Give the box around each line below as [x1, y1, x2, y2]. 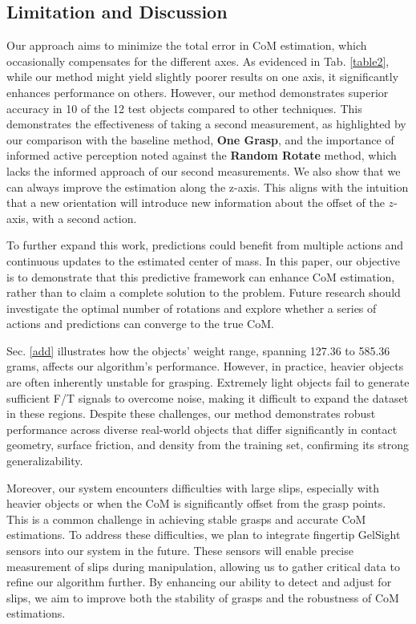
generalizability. [6, 452, 83, 469]
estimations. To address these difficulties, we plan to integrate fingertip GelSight [6, 526, 401, 543]
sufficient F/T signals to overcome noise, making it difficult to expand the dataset [6, 389, 409, 406]
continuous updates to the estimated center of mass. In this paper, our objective [6, 252, 400, 269]
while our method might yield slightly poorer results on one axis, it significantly [6, 68, 399, 85]
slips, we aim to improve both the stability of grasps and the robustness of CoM [6, 589, 399, 606]
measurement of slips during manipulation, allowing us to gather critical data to [6, 557, 400, 574]
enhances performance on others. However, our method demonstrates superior [6, 83, 389, 100]
